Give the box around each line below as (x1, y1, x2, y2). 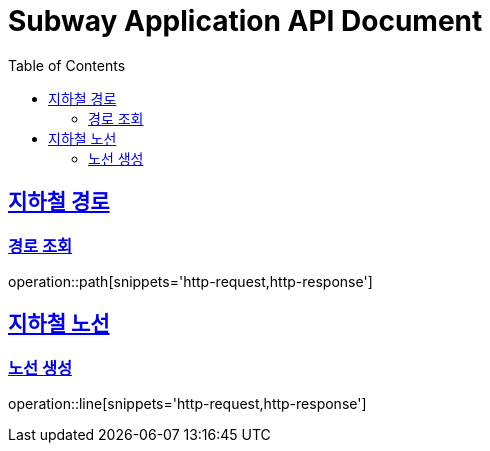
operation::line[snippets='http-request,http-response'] (8, 395, 367, 413)
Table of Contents (8, 56, 126, 74)
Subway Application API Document (8, 4, 483, 38)
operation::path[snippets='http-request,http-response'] (8, 272, 373, 290)
